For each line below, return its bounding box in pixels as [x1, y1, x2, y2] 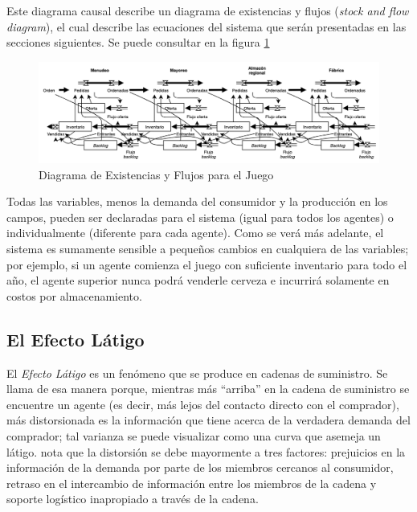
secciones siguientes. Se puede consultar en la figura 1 [6, 34, 270, 51]
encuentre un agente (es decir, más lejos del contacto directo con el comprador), [6, 395, 399, 412]
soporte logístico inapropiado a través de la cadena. [6, 490, 259, 507]
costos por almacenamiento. [6, 287, 142, 304]
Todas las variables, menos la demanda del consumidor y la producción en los [6, 193, 388, 210]
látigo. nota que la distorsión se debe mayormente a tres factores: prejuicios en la [6, 443, 406, 460]
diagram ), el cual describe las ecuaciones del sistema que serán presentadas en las [6, 18, 407, 35]
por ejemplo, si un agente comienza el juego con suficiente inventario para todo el [6, 256, 407, 272]
